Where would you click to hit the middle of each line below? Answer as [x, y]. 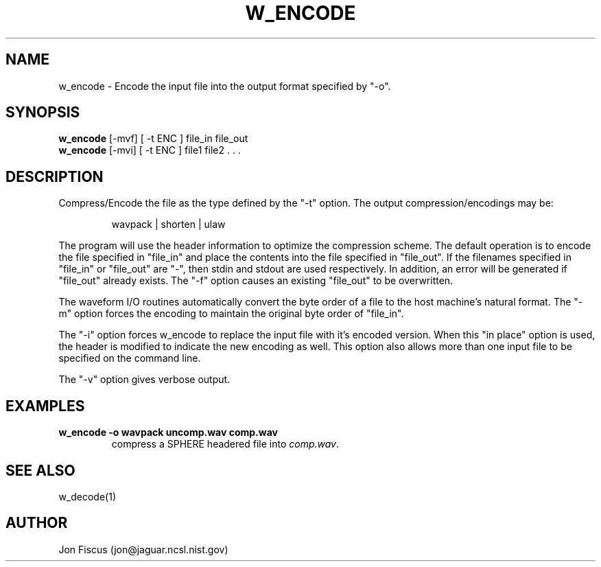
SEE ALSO [40, 470]
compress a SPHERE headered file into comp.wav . [225, 444]
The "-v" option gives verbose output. [144, 380]
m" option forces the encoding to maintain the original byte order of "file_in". [231, 314]
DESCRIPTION [55, 176]
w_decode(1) [87, 496]
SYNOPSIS [43, 113]
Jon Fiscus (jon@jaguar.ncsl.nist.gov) [143, 549]
